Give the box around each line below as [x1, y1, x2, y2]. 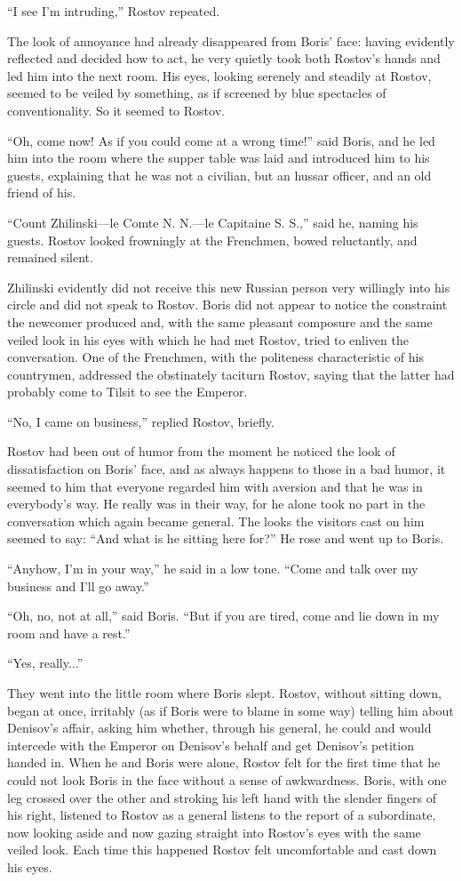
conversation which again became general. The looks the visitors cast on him [7, 511, 425, 530]
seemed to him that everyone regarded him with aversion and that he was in [7, 477, 423, 495]
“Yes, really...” [7, 653, 84, 672]
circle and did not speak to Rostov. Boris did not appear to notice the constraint [7, 295, 448, 314]
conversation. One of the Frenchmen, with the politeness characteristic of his [7, 348, 424, 366]
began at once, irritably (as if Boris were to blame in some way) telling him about [7, 701, 454, 719]
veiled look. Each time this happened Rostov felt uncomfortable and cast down [7, 840, 437, 859]
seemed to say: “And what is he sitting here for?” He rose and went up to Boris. [7, 529, 444, 548]
